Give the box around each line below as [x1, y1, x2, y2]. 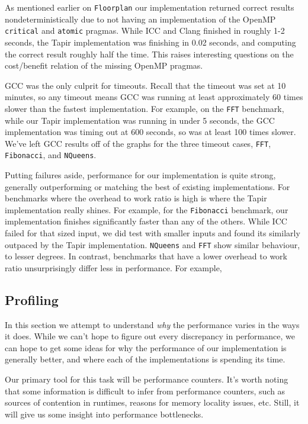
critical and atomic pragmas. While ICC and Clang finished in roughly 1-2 [5, 24, 285, 37]
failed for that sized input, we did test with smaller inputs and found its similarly [5, 227, 300, 239]
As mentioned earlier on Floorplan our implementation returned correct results [5, 1, 294, 13]
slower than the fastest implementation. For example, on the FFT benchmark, [5, 102, 284, 114]
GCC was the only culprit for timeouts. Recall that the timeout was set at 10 [5, 79, 286, 91]
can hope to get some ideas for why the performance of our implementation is [5, 341, 287, 354]
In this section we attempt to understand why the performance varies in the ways [5, 318, 300, 330]
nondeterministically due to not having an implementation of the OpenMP [5, 12, 276, 25]
